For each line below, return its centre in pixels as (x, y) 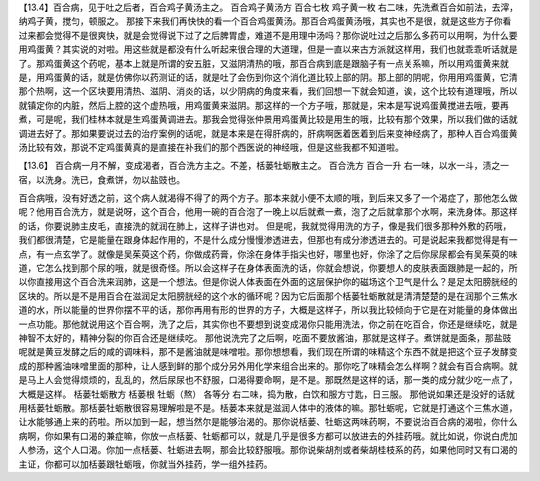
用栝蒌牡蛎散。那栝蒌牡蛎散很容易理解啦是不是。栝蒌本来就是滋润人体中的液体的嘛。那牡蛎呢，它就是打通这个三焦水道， (268, 407)
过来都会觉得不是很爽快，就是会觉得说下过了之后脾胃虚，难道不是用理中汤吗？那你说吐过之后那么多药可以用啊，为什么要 (268, 35)
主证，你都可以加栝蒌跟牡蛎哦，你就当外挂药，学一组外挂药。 (145, 464)
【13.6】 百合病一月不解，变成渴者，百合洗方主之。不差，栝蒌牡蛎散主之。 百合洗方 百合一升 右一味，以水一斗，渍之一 (264, 166)
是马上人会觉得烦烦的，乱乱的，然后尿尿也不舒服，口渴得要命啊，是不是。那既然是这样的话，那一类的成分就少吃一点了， (268, 380)
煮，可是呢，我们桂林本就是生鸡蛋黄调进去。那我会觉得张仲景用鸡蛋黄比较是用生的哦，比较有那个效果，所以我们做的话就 (268, 119)
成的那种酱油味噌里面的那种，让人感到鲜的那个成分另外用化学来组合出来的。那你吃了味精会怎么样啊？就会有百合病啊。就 (268, 366)
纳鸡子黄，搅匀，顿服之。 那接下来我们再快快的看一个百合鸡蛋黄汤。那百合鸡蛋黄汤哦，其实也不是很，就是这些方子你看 (265, 21)
